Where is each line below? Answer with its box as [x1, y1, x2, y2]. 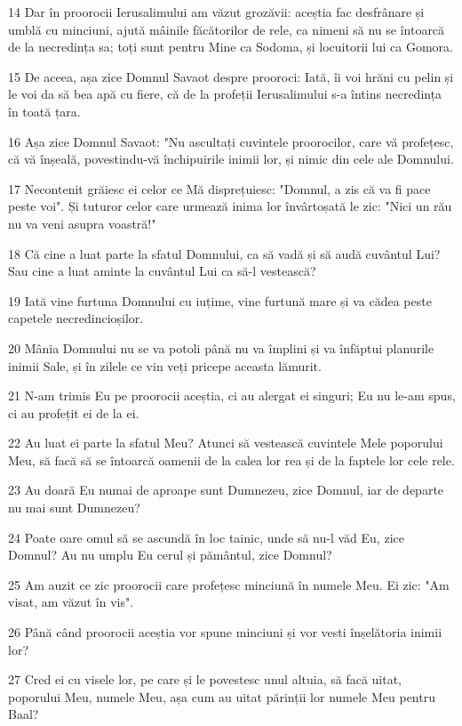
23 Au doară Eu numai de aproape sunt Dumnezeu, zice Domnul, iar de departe [8, 480, 444, 499]
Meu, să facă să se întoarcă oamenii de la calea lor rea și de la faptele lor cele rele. [8, 450, 455, 469]
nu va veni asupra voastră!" [8, 214, 156, 232]
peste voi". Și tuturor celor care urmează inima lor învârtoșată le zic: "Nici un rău [8, 197, 452, 215]
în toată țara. [8, 101, 81, 120]
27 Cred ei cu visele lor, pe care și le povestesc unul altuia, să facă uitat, [8, 670, 402, 689]
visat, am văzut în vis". [8, 593, 134, 611]
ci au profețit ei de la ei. [8, 403, 139, 422]
